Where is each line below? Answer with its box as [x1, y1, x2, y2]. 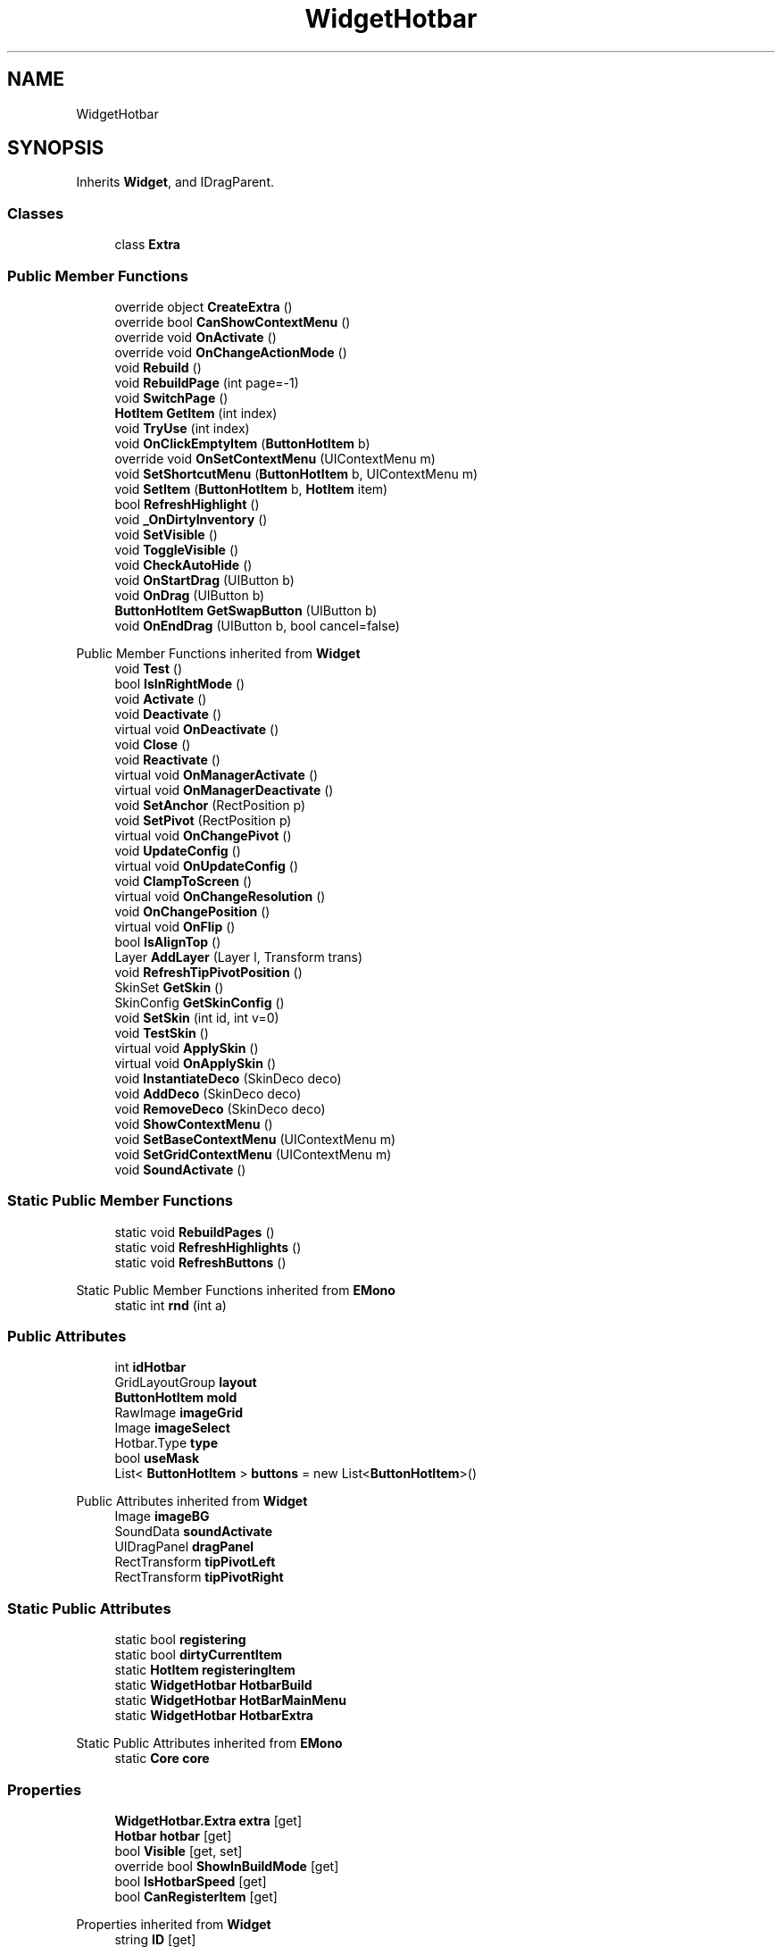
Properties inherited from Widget [76, 1916, 271, 1932]
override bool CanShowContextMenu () [114, 313, 351, 330]
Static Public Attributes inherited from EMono [76, 1735, 343, 1751]
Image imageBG [114, 1508, 210, 1525]
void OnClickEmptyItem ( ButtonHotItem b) [114, 435, 370, 451]
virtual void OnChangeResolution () [114, 888, 326, 904]
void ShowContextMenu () [114, 1116, 273, 1132]
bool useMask [114, 1450, 200, 1467]
